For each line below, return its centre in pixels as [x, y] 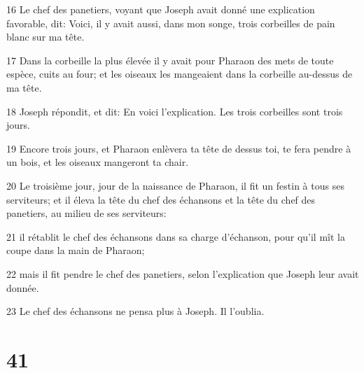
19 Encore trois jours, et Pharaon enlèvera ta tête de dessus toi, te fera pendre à [179, 148]
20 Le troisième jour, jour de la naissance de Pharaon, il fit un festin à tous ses [175, 185]
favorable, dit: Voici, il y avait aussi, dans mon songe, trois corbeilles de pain [171, 23]
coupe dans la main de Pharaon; [76, 250]
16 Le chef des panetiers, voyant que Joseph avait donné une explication [161, 9]
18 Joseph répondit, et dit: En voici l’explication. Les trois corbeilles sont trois [175, 111]
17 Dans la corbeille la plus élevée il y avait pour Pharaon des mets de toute [170, 60]
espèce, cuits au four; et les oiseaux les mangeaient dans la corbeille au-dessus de [180, 74]
